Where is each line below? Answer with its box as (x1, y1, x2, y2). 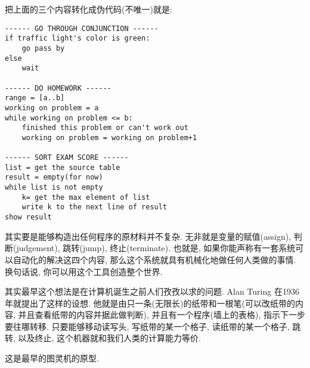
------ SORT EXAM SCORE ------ (5, 153, 129, 162)
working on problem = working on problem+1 (21, 133, 197, 142)
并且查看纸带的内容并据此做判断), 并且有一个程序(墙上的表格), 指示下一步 (18, 308, 305, 321)
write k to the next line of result (21, 203, 168, 212)
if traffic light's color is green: (5, 34, 150, 43)
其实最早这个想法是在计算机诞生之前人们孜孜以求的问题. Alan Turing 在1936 (5, 285, 299, 298)
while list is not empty (5, 183, 103, 192)
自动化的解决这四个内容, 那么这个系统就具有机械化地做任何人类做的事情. (13, 253, 296, 265)
